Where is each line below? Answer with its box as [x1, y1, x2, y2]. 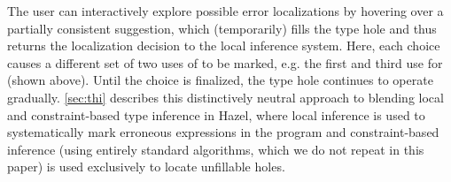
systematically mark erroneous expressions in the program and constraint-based [7, 123, 439, 141]
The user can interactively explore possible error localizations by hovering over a [7, 2, 444, 19]
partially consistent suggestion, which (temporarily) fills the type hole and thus [7, 19, 437, 37]
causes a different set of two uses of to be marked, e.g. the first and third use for [7, 53, 443, 72]
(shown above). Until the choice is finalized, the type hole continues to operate [7, 71, 433, 89]
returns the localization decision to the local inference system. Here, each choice [7, 36, 440, 55]
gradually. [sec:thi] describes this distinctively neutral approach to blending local [7, 87, 444, 106]
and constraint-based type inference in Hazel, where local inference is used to [7, 105, 425, 124]
